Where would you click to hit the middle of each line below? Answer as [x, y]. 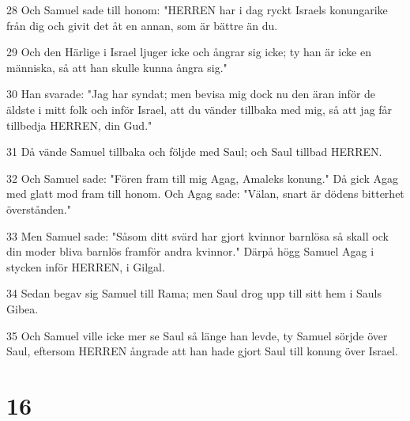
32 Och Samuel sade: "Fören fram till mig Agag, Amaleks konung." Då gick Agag [203, 178]
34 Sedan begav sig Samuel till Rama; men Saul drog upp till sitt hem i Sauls [194, 293]
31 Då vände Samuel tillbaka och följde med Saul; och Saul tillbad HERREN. [194, 152]
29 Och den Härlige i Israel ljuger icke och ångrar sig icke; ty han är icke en [189, 52]
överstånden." [39, 209]
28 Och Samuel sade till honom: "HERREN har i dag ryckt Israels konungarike [197, 9]
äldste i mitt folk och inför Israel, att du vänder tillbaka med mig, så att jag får [199, 109]
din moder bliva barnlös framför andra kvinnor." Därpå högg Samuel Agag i [190, 251]
